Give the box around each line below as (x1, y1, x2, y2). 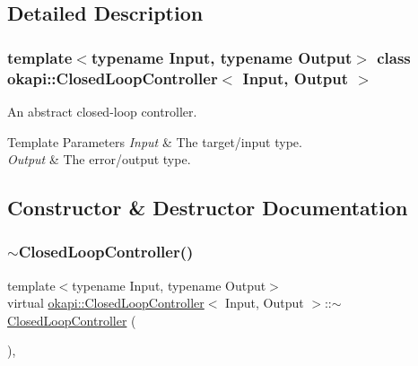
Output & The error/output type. (7, 150, 191, 169)
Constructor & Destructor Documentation (7, 194, 408, 222)
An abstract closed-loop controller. (7, 101, 197, 120)
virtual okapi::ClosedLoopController (7, 293, 205, 312)
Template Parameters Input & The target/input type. (7, 132, 302, 151)
